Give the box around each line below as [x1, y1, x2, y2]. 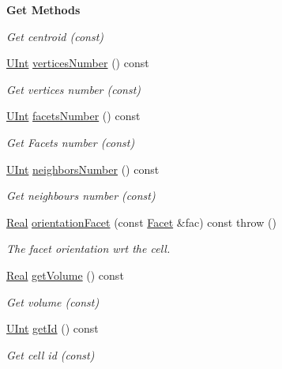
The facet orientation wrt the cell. [6, 240, 171, 257]
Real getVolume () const [6, 266, 124, 283]
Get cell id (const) [6, 346, 95, 363]
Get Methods [6, 2, 81, 17]
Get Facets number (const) [6, 134, 135, 150]
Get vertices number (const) [6, 81, 141, 97]
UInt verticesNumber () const [6, 55, 149, 71]
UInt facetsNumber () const [6, 107, 141, 124]
